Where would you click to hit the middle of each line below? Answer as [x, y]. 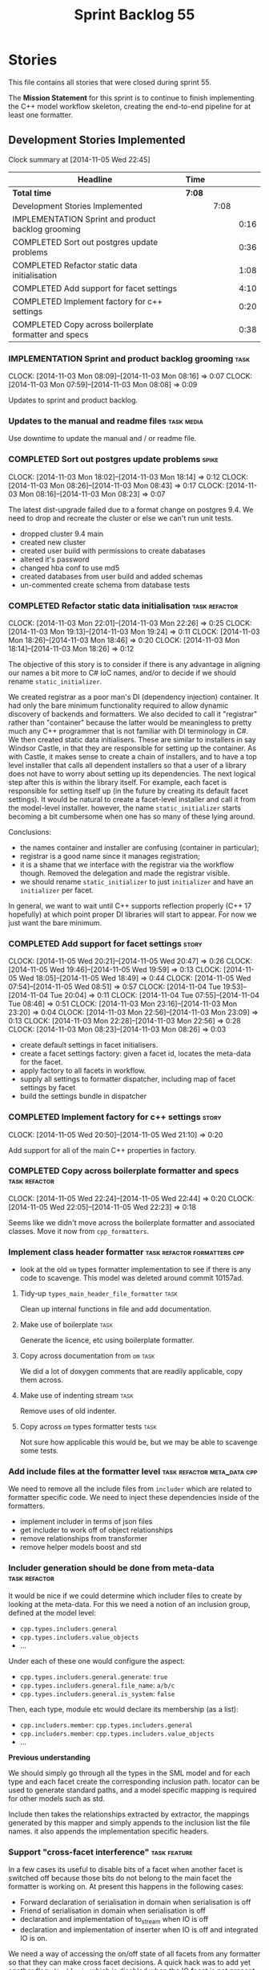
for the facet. [41, 1062]
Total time [32, 193]
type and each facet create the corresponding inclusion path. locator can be [134, 1781]
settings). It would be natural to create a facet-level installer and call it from [132, 799]
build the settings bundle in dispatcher [83, 1096]
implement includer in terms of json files [86, 1522]
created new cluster [53, 542]
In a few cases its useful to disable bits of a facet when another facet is [126, 1870]
